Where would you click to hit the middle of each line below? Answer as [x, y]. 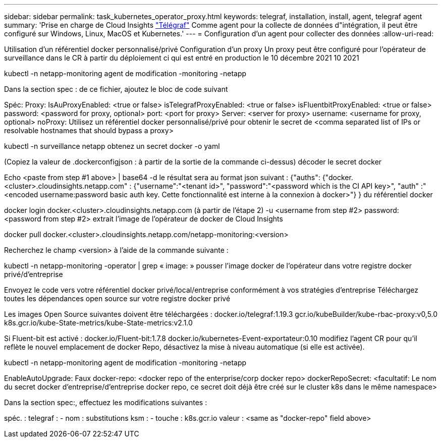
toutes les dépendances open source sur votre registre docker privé [117, 298]
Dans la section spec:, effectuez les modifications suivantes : [106, 402]
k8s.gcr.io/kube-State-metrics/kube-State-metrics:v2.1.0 [98, 323]
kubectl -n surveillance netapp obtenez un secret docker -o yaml [112, 146]
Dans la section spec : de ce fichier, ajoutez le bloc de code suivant [116, 89]
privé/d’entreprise [34, 274]
